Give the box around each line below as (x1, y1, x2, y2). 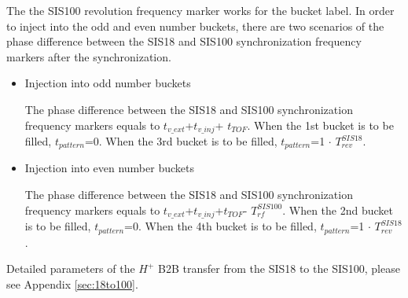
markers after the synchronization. (6, 48, 171, 64)
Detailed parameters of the (6, 260, 135, 277)
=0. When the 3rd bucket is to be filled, (84, 133, 278, 149)
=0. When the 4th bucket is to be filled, (124, 218, 317, 234)
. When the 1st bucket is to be (247, 116, 394, 133)
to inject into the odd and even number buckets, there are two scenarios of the (6, 17, 384, 34)
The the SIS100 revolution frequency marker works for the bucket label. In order (6, 2, 395, 18)
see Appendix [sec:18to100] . (6, 275, 138, 292)
